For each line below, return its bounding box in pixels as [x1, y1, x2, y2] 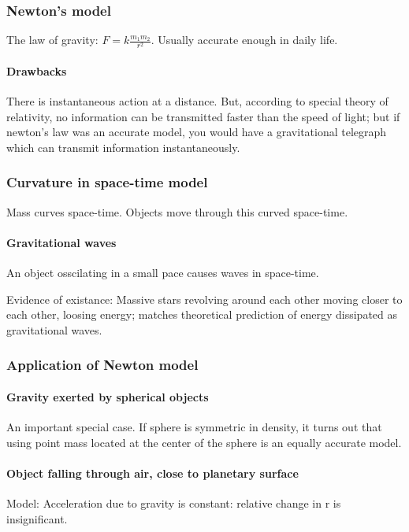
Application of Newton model [6, 355, 199, 375]
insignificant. [6, 510, 68, 526]
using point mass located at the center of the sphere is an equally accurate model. [6, 434, 402, 450]
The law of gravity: [6, 31, 99, 48]
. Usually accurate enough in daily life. [151, 31, 338, 48]
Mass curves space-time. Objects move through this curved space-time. [6, 203, 348, 220]
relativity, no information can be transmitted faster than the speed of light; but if [6, 108, 400, 124]
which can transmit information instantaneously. [6, 139, 240, 155]
